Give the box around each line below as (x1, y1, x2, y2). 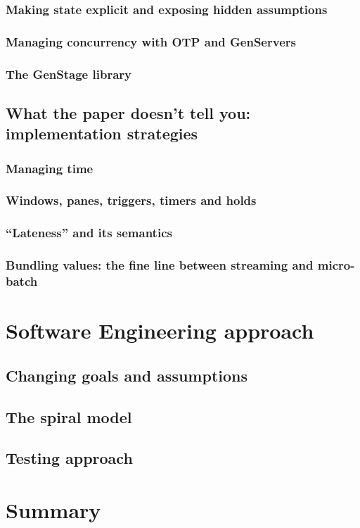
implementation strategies (6, 122, 198, 144)
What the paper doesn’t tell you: (6, 101, 251, 123)
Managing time (6, 159, 94, 177)
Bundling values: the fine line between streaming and (6, 256, 314, 274)
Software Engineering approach (6, 316, 314, 345)
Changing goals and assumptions (6, 364, 247, 386)
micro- (317, 256, 355, 274)
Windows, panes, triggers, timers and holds (6, 191, 257, 209)
